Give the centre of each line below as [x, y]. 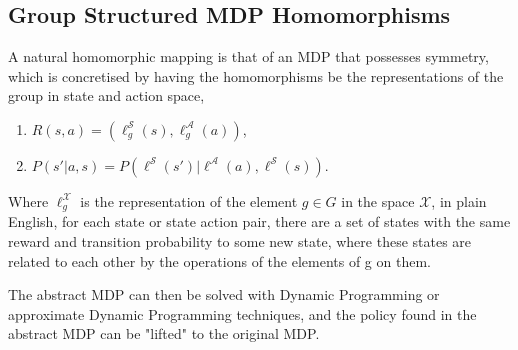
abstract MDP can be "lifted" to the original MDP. [164, 333]
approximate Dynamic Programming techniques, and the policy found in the [242, 313]
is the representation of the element [189, 200]
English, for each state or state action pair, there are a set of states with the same [259, 221]
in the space [378, 200]
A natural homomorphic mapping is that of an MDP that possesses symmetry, [248, 56]
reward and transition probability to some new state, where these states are [240, 241]
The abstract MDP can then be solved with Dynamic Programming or [224, 294]
